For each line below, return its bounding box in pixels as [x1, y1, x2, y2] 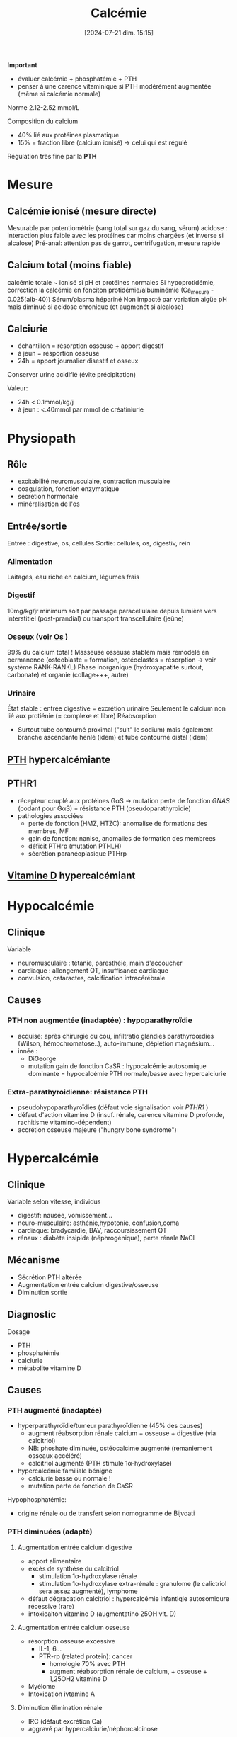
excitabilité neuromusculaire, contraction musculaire [17, 477, 170, 486]
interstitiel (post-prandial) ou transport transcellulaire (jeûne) [7, 614, 184, 623]
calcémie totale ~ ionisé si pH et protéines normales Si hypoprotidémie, [7, 278, 216, 286]
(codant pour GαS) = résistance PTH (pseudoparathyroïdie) [17, 804, 191, 813]
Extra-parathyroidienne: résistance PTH [7, 1087, 149, 1097]
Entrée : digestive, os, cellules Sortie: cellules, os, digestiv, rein [7, 539, 191, 548]
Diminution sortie [17, 1288, 68, 1296]
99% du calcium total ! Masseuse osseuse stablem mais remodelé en [7, 648, 209, 657]
